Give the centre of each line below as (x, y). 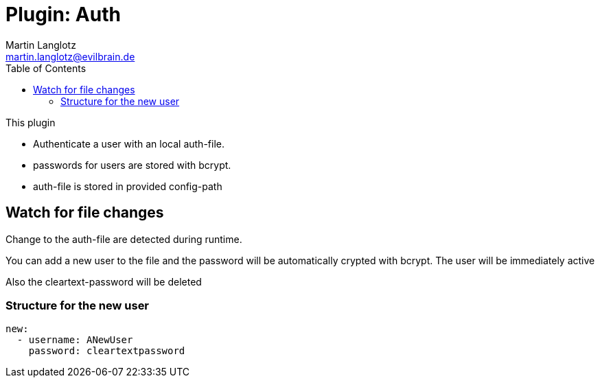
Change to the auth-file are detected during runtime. (124, 239)
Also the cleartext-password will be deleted (104, 281)
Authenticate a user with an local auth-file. (129, 143)
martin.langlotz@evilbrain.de (70, 56)
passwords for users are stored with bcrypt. (132, 165)
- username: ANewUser (75, 340)
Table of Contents (46, 68)
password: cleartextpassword (107, 351)
